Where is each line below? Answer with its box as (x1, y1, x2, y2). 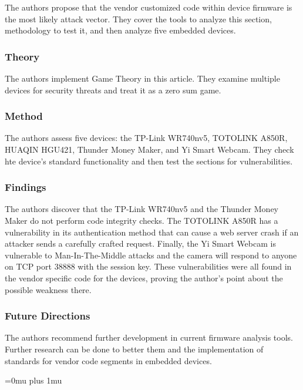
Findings (5, 180, 46, 194)
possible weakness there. (5, 283, 92, 295)
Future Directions (5, 308, 90, 323)
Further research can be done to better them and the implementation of (5, 342, 264, 355)
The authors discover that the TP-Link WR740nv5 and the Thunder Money (5, 203, 278, 215)
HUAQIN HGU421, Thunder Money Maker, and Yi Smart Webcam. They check (5, 143, 294, 155)
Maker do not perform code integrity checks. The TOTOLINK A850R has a (5, 214, 278, 226)
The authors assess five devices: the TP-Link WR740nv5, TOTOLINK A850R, (5, 132, 288, 144)
